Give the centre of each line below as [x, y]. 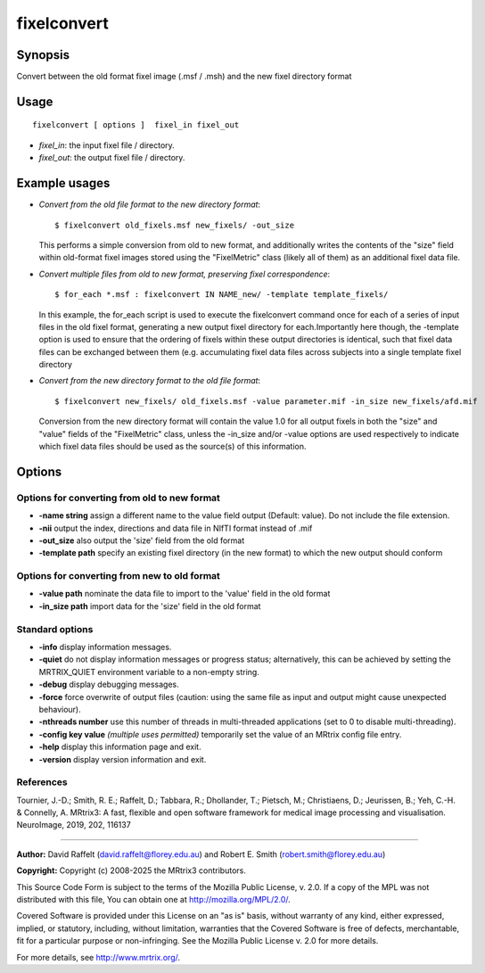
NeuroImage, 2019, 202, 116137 [74, 825]
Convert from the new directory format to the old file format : [150, 381]
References [42, 782]
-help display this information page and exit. [120, 747]
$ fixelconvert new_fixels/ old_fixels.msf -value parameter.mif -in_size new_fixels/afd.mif [266, 401]
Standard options [55, 629]
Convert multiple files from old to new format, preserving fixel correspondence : [185, 274]
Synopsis [43, 55]
